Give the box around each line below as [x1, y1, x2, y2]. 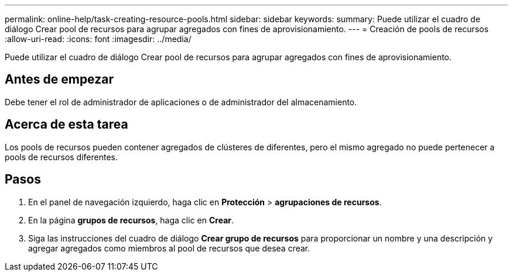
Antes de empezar [5, 72, 114, 87]
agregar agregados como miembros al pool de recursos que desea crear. [28, 243, 310, 253]
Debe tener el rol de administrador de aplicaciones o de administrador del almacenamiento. [5, 96, 357, 107]
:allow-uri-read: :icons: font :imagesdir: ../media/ [5, 34, 191, 44]
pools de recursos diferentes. [5, 151, 118, 162]
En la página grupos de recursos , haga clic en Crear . [28, 215, 234, 225]
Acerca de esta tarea [5, 117, 128, 132]
